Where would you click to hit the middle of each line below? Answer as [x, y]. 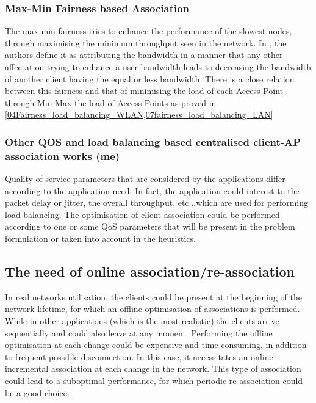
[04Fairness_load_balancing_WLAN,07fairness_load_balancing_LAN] [139, 114]
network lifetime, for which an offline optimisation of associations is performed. [153, 309]
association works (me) [63, 155]
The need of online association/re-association [150, 271]
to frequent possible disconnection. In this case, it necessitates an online [139, 356]
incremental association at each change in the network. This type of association [153, 369]
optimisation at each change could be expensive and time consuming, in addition [156, 345]
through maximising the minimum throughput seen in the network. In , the [146, 42]
